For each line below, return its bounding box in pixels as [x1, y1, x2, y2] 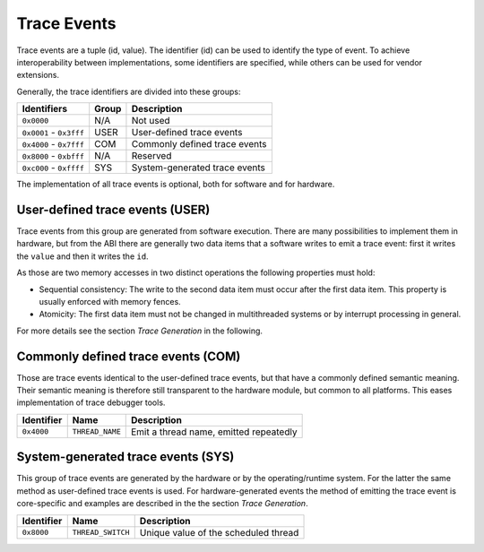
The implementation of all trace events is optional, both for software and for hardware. [16, 179, 335, 190]
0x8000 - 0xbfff [22, 150, 85, 162]
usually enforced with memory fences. [39, 296, 181, 306]
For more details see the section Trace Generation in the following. [16, 325, 264, 336]
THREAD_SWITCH [72, 528, 130, 538]
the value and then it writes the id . [16, 251, 149, 262]
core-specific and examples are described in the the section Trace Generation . [16, 498, 308, 509]
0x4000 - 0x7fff [22, 138, 85, 151]
